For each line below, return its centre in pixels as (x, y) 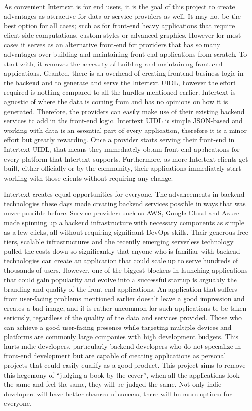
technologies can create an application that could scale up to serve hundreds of (121, 260)
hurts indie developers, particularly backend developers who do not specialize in (123, 346)
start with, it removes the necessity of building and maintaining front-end (113, 63)
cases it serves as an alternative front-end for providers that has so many (112, 44)
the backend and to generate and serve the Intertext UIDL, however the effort (120, 82)
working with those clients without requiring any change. (89, 177)
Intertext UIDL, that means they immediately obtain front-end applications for (122, 149)
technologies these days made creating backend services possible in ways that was (125, 203)
